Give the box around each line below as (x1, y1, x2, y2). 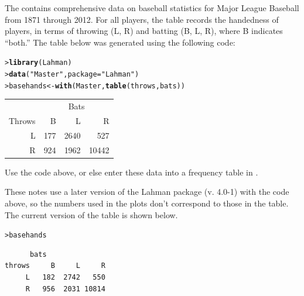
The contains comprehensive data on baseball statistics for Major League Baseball (5, 2, 299, 13)
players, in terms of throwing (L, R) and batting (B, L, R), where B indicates (5, 25, 283, 37)
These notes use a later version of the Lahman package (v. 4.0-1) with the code (5, 185, 289, 198)
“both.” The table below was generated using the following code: (5, 36, 235, 48)
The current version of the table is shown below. (5, 208, 178, 221)
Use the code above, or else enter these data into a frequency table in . (5, 166, 258, 178)
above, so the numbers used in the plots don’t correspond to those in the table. (5, 197, 289, 209)
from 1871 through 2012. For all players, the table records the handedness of (5, 13, 279, 25)
